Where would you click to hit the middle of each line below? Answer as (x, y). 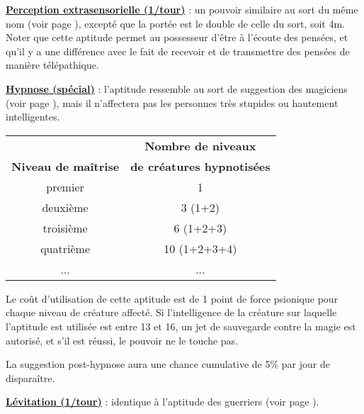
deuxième (65, 207)
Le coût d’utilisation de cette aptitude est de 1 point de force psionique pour (172, 298)
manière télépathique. (52, 65)
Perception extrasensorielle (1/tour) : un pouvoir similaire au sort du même (182, 9)
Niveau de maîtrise (66, 166)
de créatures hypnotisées (200, 166)
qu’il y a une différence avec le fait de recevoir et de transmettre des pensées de (178, 51)
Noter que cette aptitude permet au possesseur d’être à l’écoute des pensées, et (177, 37)
